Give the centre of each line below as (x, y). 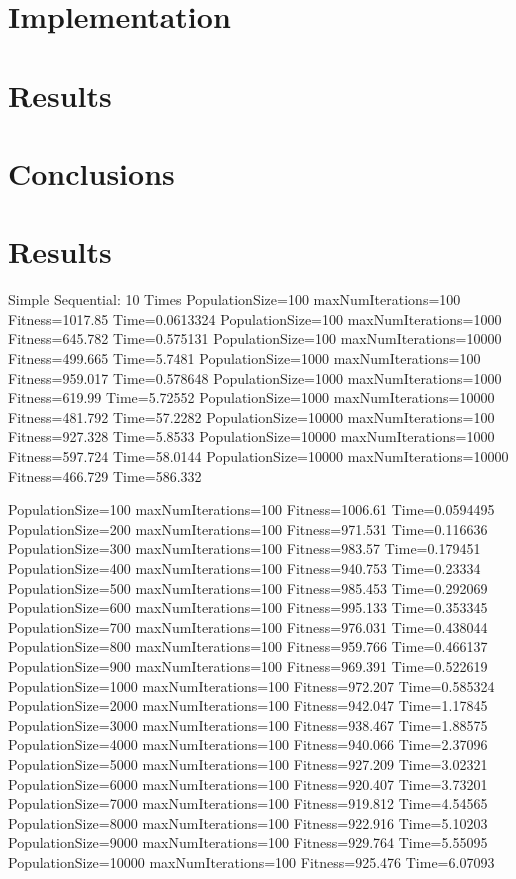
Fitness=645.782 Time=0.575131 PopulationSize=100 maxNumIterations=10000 (255, 338)
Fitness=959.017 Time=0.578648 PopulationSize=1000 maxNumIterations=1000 (255, 377)
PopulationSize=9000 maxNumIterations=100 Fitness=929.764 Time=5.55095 (248, 842)
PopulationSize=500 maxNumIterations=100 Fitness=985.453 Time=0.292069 (248, 587)
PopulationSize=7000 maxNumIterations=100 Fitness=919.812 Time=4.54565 (248, 803)
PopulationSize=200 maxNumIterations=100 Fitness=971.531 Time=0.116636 (248, 528)
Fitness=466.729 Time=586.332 (105, 475)
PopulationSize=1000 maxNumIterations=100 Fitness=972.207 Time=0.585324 (251, 685)
